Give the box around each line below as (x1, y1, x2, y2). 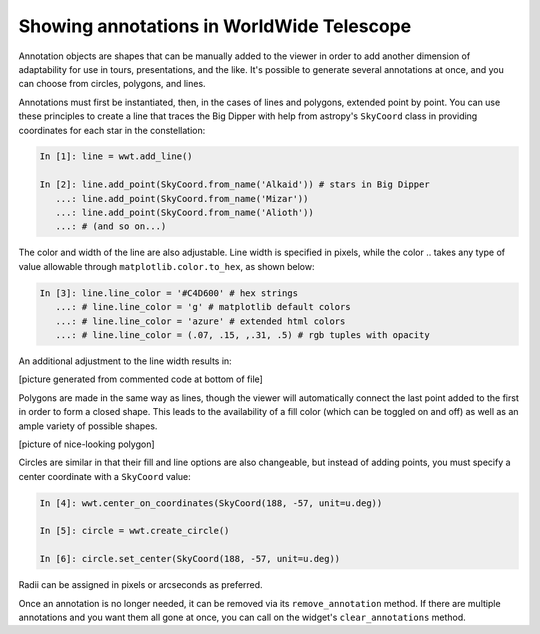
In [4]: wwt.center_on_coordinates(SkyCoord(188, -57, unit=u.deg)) (39, 497, 383, 509)
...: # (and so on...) (55, 221, 167, 232)
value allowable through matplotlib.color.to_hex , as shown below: (18, 260, 315, 272)
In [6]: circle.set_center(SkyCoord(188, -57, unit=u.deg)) (39, 553, 341, 565)
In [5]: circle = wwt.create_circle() (39, 525, 230, 537)
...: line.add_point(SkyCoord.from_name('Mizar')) (55, 193, 309, 204)
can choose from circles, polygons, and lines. (18, 78, 206, 90)
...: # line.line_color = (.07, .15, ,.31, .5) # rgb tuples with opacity (55, 329, 430, 340)
